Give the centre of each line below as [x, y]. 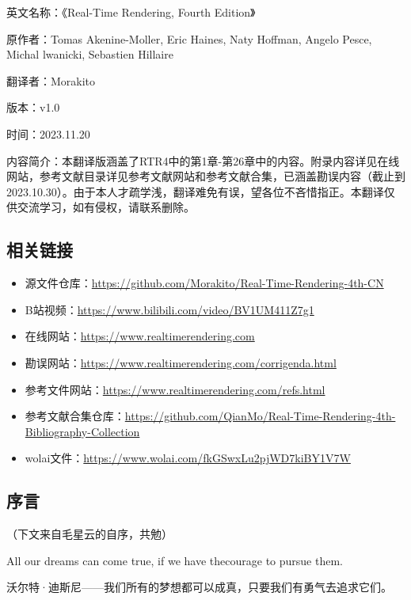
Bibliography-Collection [82, 431]
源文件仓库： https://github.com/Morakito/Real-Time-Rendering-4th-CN [204, 283]
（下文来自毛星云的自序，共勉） [89, 534]
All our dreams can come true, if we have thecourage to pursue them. [175, 560]
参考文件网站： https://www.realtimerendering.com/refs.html [175, 389]
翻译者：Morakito [51, 80]
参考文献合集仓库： [75, 416]
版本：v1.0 [33, 107]
